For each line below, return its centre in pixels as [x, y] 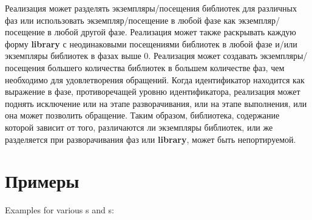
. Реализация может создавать [203, 56]
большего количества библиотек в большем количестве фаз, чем [166, 67]
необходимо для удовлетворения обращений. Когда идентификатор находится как [155, 79]
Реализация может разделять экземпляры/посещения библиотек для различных [151, 8]
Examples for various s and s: [59, 210]
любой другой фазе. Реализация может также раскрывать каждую [175, 32]
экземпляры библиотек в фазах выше [73, 56]
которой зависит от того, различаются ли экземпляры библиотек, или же [139, 127]
